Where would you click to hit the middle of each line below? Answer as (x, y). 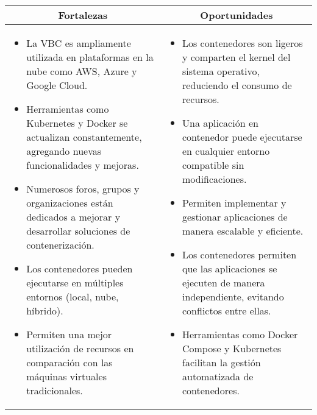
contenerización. (60, 245)
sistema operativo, (221, 71)
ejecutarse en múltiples (75, 282)
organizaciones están (70, 203)
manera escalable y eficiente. (243, 231)
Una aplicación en (220, 123)
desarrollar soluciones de (78, 231)
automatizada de (218, 376)
